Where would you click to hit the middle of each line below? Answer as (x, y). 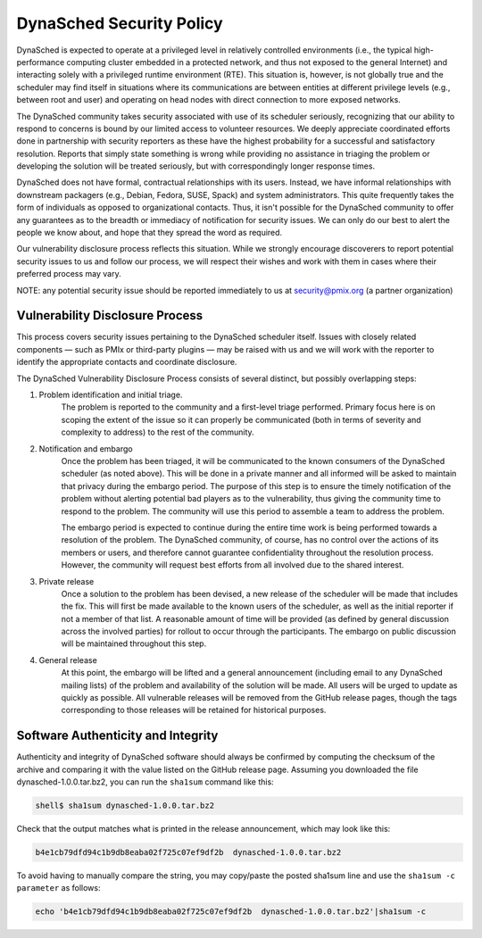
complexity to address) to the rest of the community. (158, 432)
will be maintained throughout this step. (134, 643)
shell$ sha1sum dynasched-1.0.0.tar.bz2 (125, 806)
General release (68, 660)
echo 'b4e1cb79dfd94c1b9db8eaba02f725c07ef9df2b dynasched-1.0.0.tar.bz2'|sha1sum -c (231, 912)
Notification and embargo (86, 448)
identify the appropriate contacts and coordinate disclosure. (127, 362)
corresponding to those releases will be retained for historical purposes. (194, 710)
